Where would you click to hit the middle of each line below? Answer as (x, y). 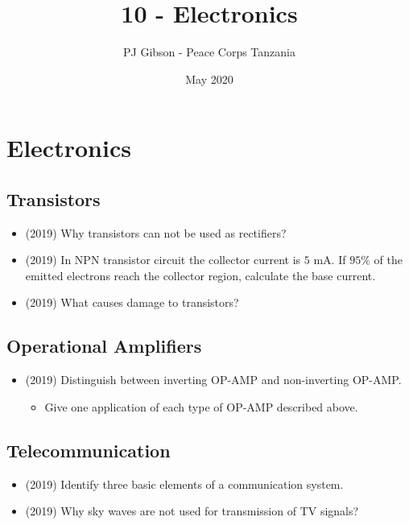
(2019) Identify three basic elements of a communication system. (184, 484)
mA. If (330, 260)
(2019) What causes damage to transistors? (132, 302)
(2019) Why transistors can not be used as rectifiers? (156, 232)
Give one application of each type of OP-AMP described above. (201, 406)
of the (388, 260)
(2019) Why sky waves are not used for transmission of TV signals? (192, 511)
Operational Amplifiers (104, 346)
